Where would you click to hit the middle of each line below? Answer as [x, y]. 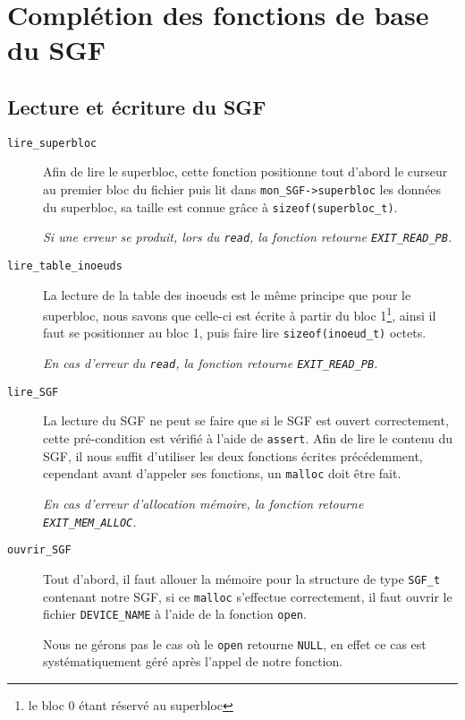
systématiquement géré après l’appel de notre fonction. [193, 661]
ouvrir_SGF [39, 550]
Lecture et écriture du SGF [137, 106]
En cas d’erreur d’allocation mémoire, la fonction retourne [203, 503]
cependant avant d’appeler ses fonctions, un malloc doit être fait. [222, 473]
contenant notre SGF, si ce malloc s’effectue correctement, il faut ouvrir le [248, 596]
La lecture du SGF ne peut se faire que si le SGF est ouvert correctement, [246, 420]
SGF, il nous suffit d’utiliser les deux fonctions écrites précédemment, [233, 455]
